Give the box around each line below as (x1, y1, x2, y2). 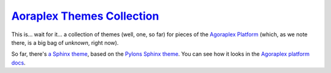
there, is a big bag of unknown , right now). (11, 39, 119, 46)
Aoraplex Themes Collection (11, 9, 159, 23)
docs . (11, 59, 26, 66)
